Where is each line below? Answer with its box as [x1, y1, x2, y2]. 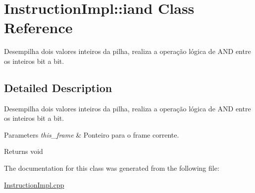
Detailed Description [4, 80, 112, 95]
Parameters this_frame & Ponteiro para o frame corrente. [4, 129, 179, 140]
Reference [4, 17, 73, 38]
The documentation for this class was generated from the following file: [4, 163, 219, 173]
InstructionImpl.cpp [4, 179, 64, 190]
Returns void [4, 146, 43, 156]
